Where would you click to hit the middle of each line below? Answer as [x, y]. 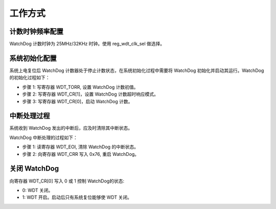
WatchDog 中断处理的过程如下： [43, 137]
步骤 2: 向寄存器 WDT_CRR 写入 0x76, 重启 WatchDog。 [81, 154]
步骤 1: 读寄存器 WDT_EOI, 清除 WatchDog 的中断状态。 [80, 147]
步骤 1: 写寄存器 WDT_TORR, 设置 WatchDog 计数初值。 [80, 87]
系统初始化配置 [33, 58]
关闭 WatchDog [34, 169]
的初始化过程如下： [30, 78]
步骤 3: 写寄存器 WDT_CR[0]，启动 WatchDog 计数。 [77, 101]
